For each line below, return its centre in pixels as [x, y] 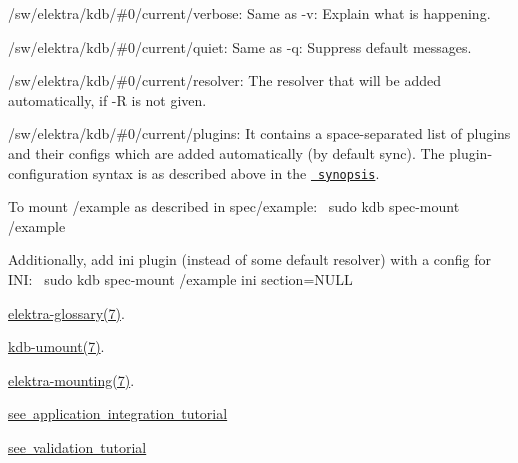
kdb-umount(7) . [56, 346]
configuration [48, 172]
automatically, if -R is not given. [107, 99]
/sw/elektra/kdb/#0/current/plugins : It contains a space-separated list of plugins [259, 133]
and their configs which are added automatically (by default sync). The [226, 152]
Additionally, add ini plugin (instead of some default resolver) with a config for [250, 259]
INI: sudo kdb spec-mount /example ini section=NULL [180, 279]
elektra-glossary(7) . [66, 312]
